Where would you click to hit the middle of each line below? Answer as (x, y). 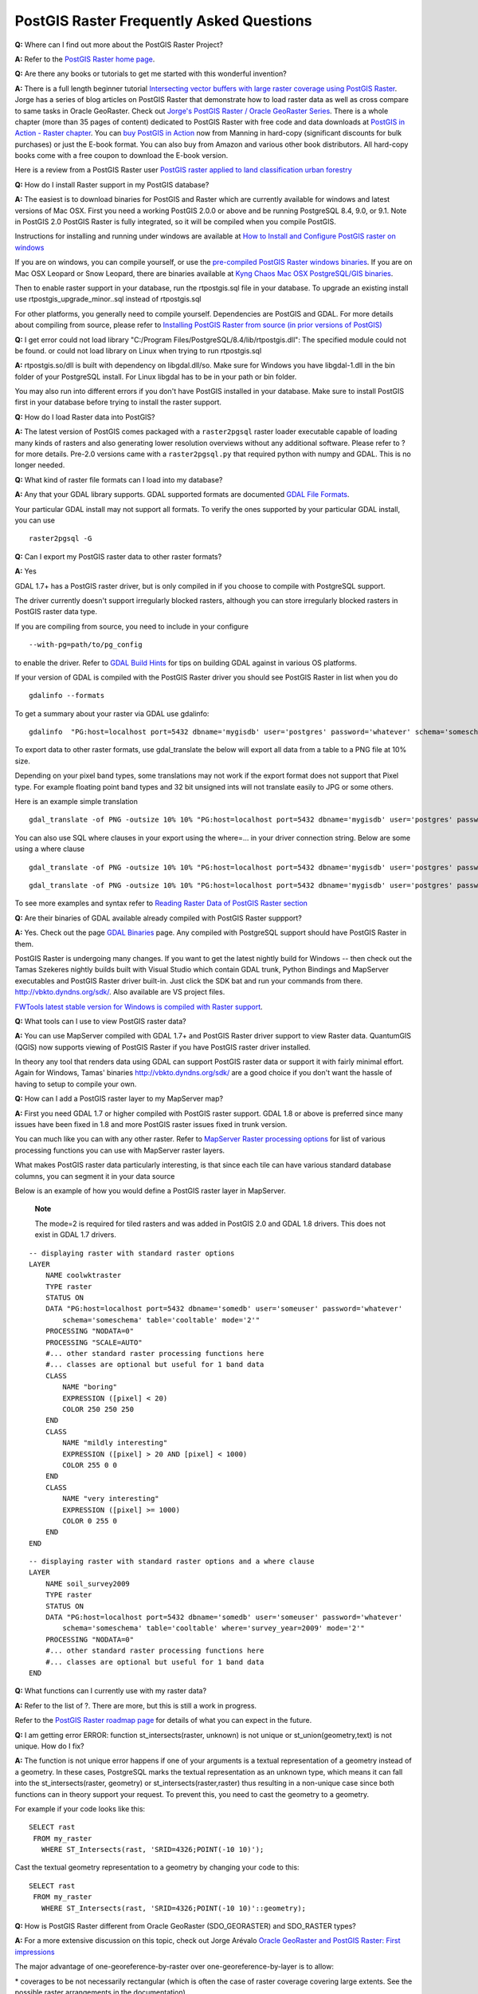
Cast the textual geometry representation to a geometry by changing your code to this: (157, 1867)
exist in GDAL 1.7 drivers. (76, 1235)
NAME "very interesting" (111, 1499)
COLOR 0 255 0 (90, 1521)
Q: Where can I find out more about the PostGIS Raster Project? (119, 45)
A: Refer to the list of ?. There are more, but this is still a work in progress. (136, 1705)
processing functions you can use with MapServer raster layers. (120, 1150)
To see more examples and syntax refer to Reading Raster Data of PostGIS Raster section (161, 903)
